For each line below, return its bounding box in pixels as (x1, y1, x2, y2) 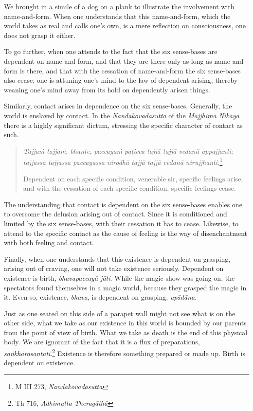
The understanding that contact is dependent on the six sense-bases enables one (4, 199, 242, 209)
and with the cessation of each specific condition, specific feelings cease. (23, 183, 236, 193)
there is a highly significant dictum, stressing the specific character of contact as (4, 120, 243, 130)
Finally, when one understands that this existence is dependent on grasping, (4, 253, 231, 264)
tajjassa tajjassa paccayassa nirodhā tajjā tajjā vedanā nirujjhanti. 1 (23, 156, 223, 167)
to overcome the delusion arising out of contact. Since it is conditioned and (4, 209, 227, 219)
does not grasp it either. (4, 30, 75, 40)
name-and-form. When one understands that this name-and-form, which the (4, 11, 231, 21)
